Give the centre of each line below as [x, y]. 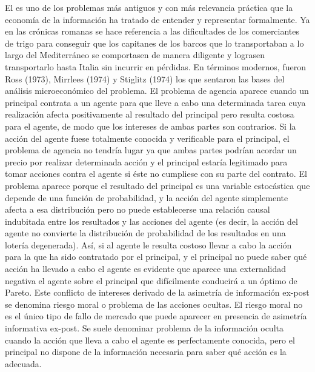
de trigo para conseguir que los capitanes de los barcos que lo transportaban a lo [154, 43]
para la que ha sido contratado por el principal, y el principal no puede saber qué [156, 257]
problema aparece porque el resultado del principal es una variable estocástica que [157, 185]
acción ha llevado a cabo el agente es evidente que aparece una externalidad [146, 269]
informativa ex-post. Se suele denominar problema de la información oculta [144, 328]
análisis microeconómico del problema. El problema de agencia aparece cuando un [157, 91]
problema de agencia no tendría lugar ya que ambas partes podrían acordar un [151, 150]
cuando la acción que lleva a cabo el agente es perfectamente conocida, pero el [150, 340]
